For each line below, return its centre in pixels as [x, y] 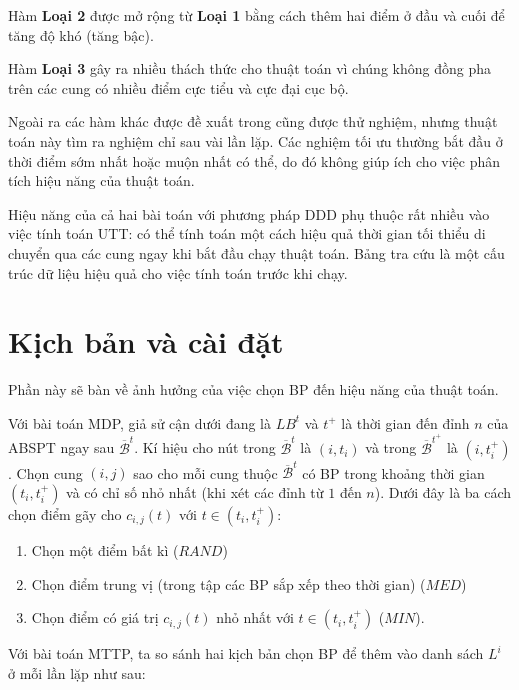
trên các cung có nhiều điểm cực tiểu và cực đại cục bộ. [178, 87]
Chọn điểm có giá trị [95, 617]
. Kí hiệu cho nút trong [205, 447]
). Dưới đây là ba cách [443, 492]
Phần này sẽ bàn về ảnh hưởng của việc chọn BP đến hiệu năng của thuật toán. [253, 389]
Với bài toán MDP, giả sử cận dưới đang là [140, 422]
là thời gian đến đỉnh [405, 422]
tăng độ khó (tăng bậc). [81, 34]
